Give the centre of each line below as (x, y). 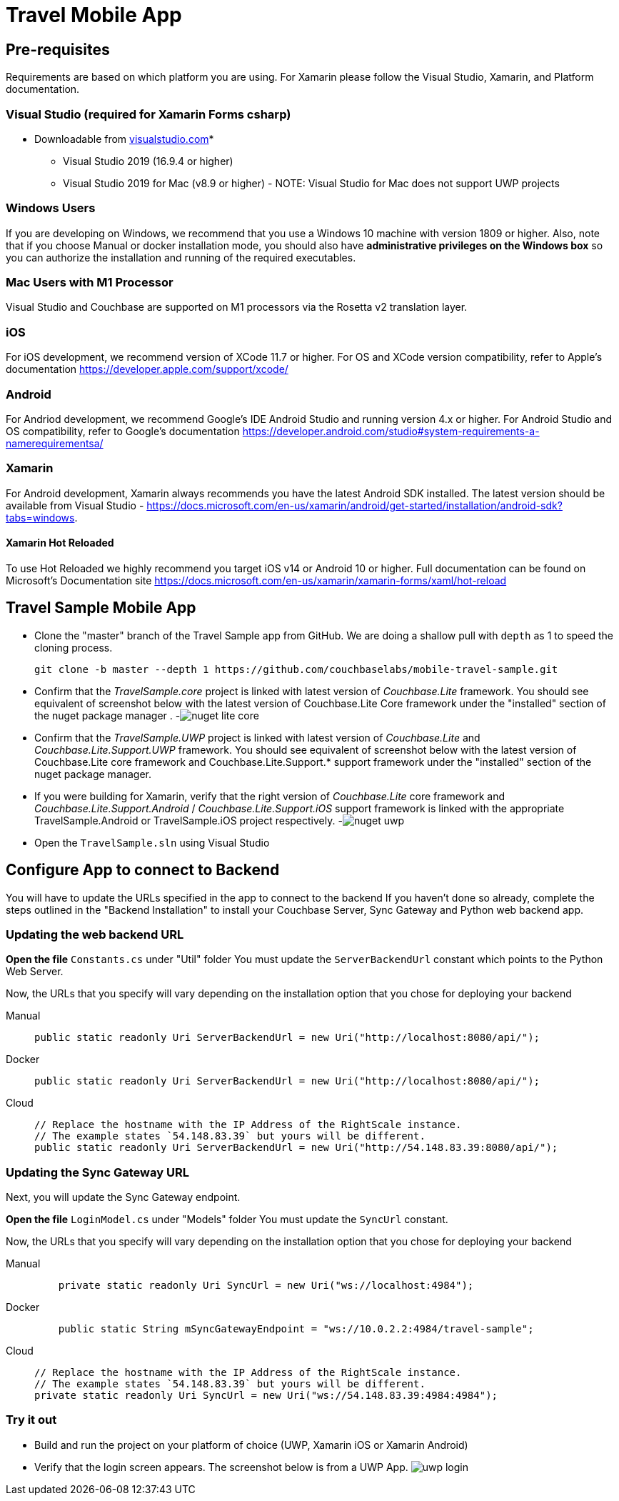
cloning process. (74, 647)
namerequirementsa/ (55, 443)
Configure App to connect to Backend (143, 870)
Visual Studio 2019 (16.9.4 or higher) (148, 161)
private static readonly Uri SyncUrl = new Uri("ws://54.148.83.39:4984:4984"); (266, 1396)
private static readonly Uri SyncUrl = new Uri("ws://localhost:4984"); (266, 1286)
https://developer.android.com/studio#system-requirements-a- (391, 431)
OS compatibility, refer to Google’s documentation (123, 431)
